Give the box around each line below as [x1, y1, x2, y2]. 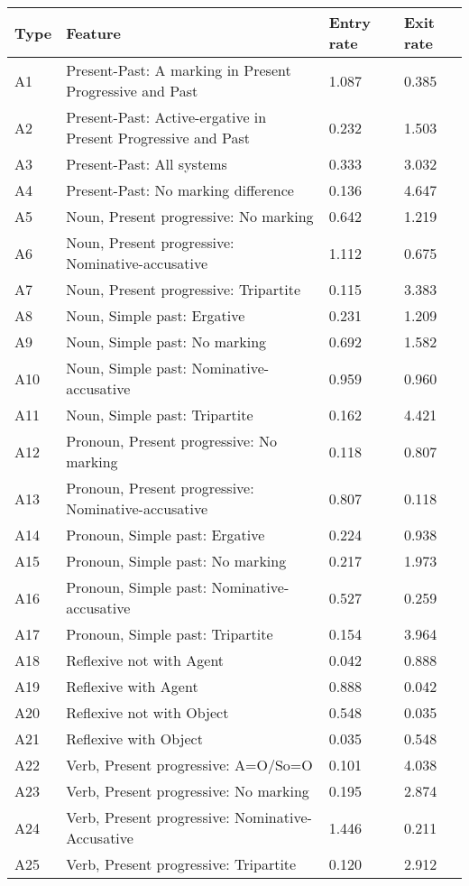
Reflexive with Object [66, 728, 203, 749]
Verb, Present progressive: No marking [66, 780, 309, 801]
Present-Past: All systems [66, 153, 227, 174]
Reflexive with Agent [66, 676, 198, 697]
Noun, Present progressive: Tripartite [66, 279, 301, 300]
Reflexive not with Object [66, 702, 229, 723]
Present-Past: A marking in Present [66, 60, 291, 80]
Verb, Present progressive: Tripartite [66, 854, 297, 874]
